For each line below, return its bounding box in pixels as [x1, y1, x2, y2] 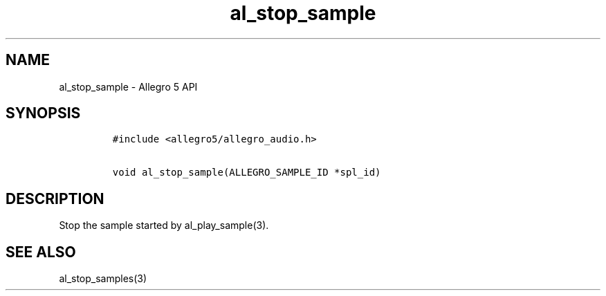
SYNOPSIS [6, 104, 81, 122]
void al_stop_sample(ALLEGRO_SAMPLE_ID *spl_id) [112, 167, 381, 178]
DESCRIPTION [6, 189, 104, 207]
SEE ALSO [6, 243, 76, 261]
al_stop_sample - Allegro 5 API [59, 80, 198, 93]
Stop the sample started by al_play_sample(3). [59, 219, 269, 232]
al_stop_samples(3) [59, 272, 147, 285]
